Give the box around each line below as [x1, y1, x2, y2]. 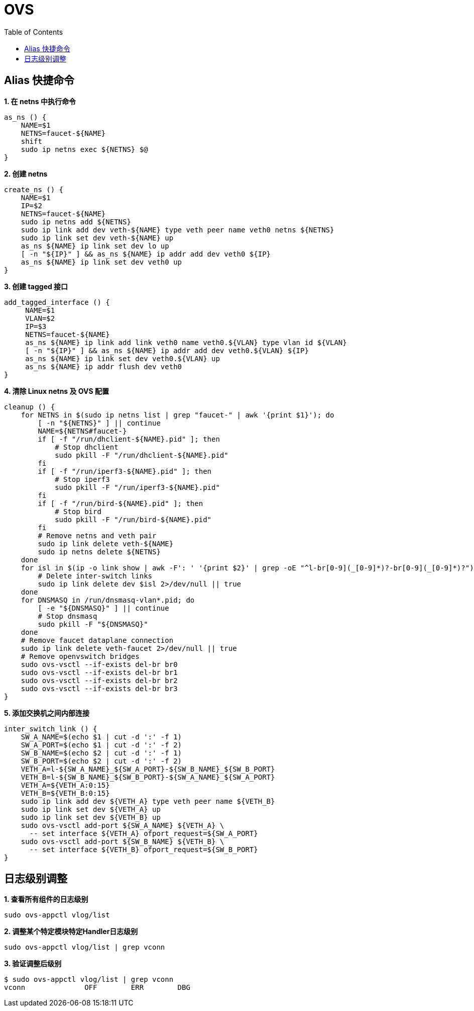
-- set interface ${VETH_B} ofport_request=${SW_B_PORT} [29, 845, 258, 854]
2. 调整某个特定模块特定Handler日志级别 [4, 927, 138, 936]
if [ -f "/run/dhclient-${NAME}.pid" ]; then [38, 435, 220, 443]
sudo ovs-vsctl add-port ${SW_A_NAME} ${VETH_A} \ [21, 821, 224, 829]
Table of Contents [4, 27, 63, 36]
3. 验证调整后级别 [4, 959, 62, 968]
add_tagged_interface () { [4, 298, 110, 306]
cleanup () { [4, 402, 55, 411]
